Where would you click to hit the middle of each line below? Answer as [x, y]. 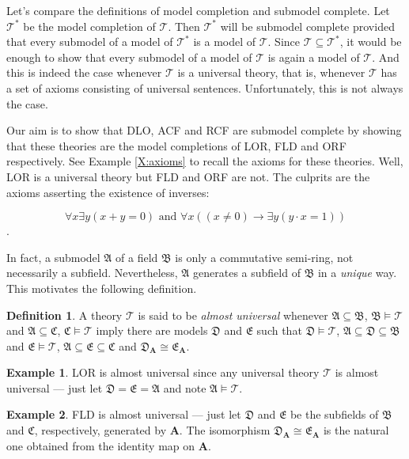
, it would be [371, 42]
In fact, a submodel [53, 257]
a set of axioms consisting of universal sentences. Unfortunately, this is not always [205, 87]
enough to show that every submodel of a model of [129, 57]
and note [185, 387]
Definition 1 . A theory [64, 315]
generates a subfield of [247, 273]
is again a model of [314, 57]
